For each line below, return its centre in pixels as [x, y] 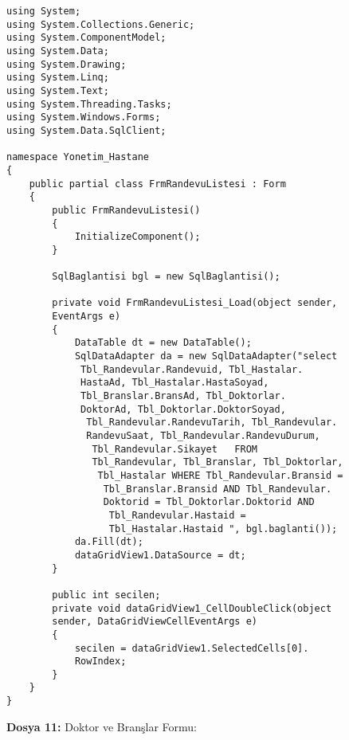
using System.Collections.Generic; [101, 24]
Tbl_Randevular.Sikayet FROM [174, 449]
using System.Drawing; [67, 64]
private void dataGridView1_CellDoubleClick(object [192, 608]
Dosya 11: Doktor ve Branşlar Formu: [102, 726]
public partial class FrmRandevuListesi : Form [157, 184]
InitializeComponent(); [137, 237]
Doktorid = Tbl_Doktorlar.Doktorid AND [209, 502]
